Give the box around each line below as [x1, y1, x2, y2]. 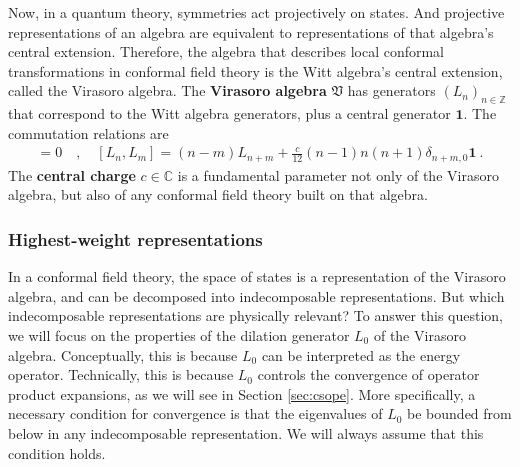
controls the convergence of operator [257, 364, 480, 385]
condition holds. [8, 442, 106, 463]
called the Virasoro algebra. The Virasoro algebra [8, 80, 327, 101]
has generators [347, 80, 436, 101]
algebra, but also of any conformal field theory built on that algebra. [8, 184, 428, 205]
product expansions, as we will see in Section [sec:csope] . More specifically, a [8, 383, 476, 404]
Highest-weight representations [8, 226, 263, 251]
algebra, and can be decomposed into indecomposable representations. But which [8, 285, 505, 306]
